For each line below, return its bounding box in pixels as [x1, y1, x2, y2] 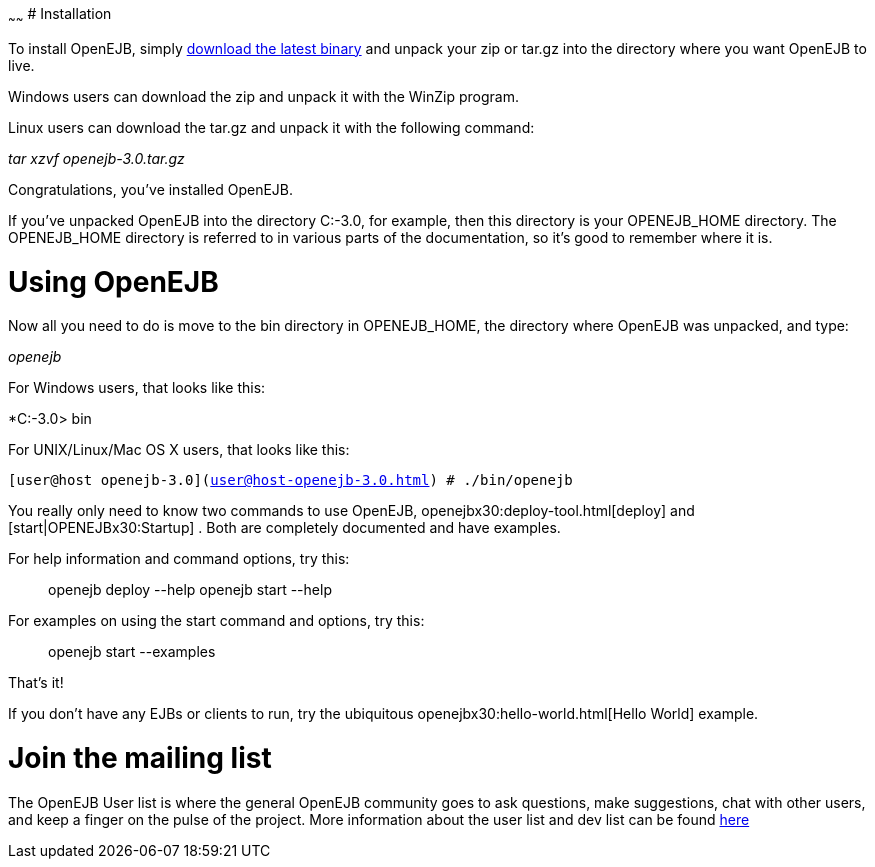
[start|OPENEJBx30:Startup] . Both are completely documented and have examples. [8, 519, 561, 537]
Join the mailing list [8, 741, 272, 776]
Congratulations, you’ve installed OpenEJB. [8, 180, 294, 198]
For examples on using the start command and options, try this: [8, 612, 425, 630]
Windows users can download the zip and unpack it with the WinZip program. [8, 87, 519, 105]
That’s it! [8, 674, 64, 692]
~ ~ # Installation [8, 5, 112, 26]
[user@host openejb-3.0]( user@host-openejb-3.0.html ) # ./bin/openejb [8, 472, 573, 489]
